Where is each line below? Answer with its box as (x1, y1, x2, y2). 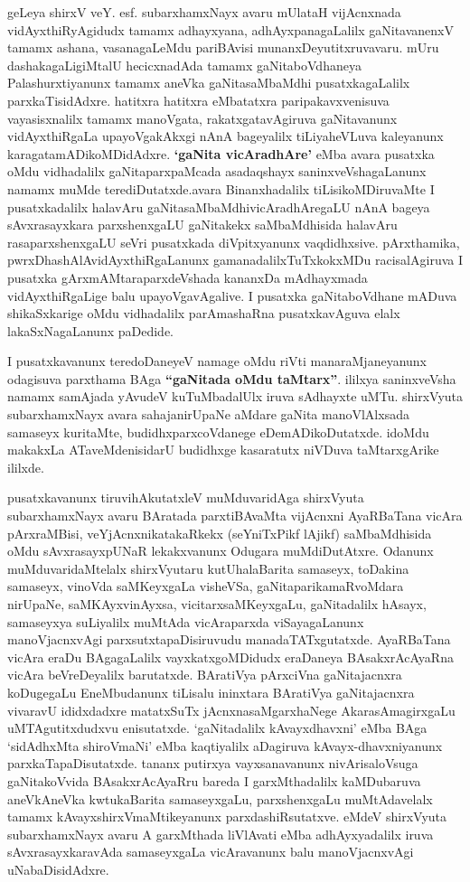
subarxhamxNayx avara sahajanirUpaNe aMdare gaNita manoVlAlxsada (7, 405, 409, 424)
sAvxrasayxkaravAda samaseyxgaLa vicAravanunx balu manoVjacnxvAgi (7, 842, 414, 861)
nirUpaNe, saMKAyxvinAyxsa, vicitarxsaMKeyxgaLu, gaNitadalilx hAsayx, (7, 595, 427, 613)
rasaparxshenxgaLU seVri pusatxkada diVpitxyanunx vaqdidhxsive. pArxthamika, (7, 232, 460, 251)
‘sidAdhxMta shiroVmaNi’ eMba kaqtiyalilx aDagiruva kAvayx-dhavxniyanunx (7, 736, 443, 755)
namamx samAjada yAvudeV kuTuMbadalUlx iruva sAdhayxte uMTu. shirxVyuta (7, 387, 464, 406)
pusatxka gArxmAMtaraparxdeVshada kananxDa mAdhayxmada (7, 267, 368, 286)
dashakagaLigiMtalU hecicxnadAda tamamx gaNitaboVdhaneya (7, 55, 362, 74)
